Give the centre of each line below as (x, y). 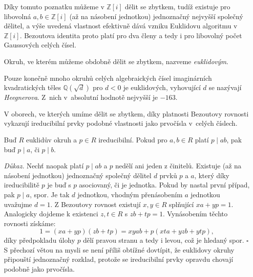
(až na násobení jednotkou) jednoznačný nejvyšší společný (156, 16)
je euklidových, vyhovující (162, 87)
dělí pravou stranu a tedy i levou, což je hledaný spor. (163, 240)
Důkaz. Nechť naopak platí (44, 166)
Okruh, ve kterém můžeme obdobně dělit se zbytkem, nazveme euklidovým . (116, 61)
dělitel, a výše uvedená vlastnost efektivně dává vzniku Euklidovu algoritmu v (121, 26)
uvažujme (18, 204)
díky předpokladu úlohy (40, 240)
